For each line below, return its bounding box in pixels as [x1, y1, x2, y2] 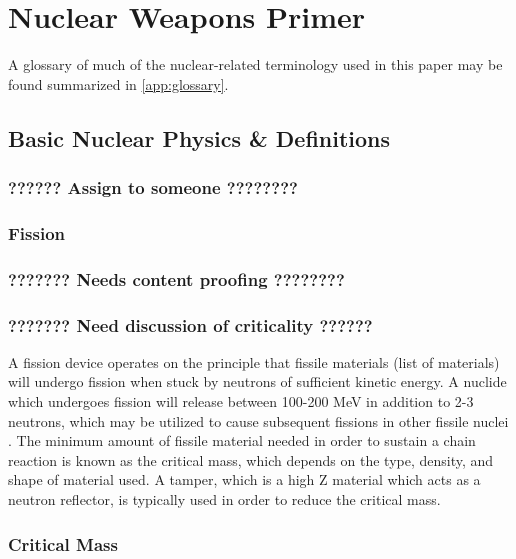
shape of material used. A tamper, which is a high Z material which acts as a [8, 469, 481, 490]
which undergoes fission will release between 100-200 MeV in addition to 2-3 [8, 391, 474, 412]
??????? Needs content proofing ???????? [8, 266, 345, 291]
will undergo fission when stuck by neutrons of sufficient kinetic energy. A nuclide [8, 371, 507, 392]
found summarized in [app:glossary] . [8, 73, 229, 94]
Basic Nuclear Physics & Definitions [8, 122, 391, 153]
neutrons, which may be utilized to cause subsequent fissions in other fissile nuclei [8, 410, 509, 431]
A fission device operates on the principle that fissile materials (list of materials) [8, 351, 500, 372]
